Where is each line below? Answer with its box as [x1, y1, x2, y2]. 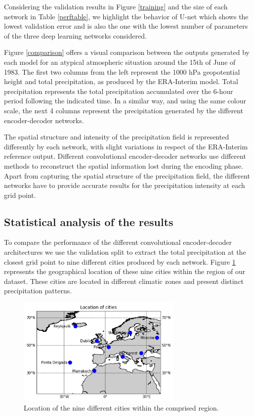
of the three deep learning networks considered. [4, 30, 147, 41]
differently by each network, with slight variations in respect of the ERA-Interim [4, 141, 248, 151]
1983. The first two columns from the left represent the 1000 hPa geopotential [4, 66, 240, 77]
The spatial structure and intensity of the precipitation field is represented [4, 132, 229, 142]
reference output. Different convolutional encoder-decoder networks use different [4, 151, 246, 161]
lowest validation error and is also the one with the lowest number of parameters [4, 21, 248, 31]
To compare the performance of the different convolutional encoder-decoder [4, 237, 232, 247]
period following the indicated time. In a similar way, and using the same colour [4, 95, 246, 106]
